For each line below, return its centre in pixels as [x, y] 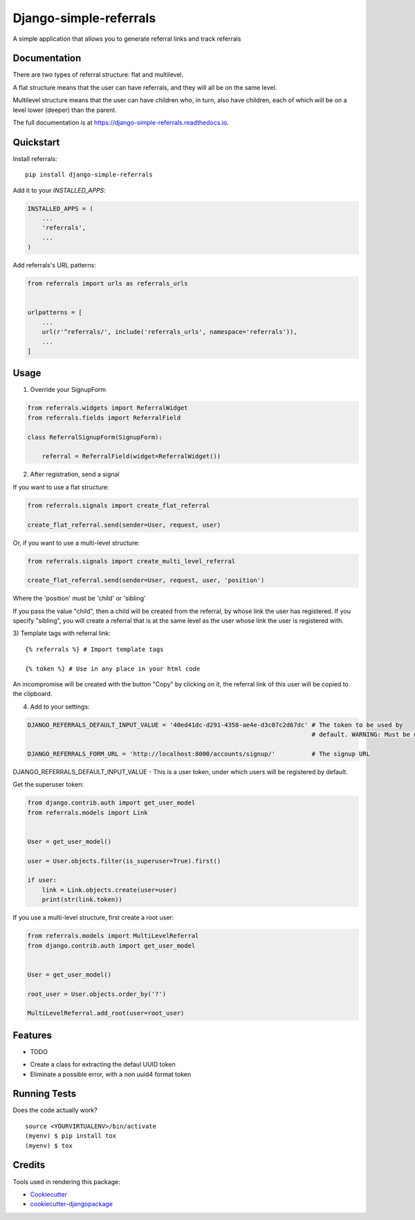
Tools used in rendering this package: [66, 1181]
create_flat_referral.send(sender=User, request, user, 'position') [146, 580]
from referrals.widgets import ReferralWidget [108, 408]
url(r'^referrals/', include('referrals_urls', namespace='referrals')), [169, 332]
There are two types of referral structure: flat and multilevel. [98, 75]
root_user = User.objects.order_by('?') [96, 994]
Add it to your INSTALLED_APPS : [59, 190]
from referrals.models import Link [87, 813]
